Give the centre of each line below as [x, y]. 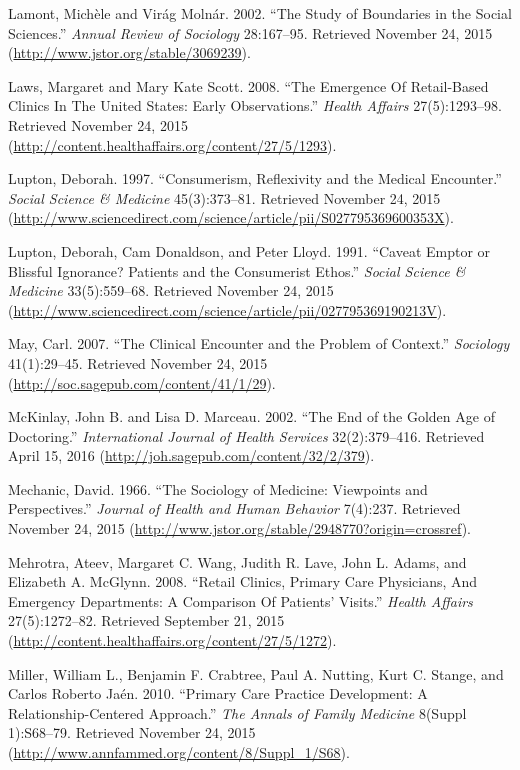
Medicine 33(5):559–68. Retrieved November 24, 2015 [171, 290]
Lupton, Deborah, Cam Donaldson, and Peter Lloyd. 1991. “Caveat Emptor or [249, 250]
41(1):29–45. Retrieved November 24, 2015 [138, 362]
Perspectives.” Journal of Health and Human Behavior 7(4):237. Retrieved [234, 508]
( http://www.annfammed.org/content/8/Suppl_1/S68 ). [179, 752]
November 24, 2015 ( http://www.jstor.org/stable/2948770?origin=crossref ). [239, 528]
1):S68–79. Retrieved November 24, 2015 [132, 732]
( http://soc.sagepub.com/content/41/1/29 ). [142, 382]
